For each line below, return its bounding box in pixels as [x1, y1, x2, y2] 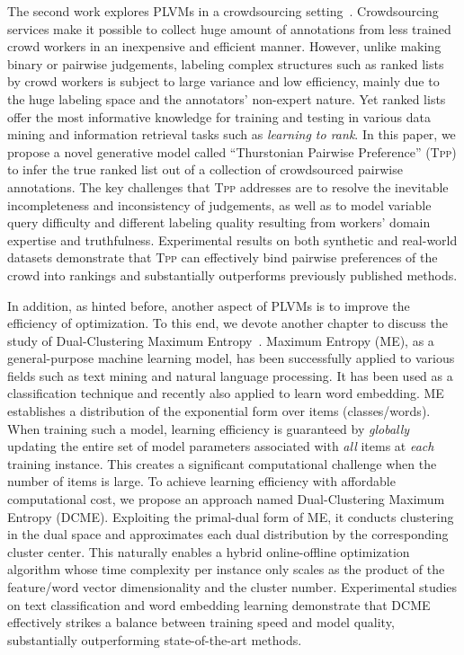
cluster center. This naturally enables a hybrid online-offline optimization [7, 542, 410, 561]
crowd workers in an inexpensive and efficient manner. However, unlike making [7, 37, 442, 56]
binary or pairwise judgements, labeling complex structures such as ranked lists [7, 54, 444, 73]
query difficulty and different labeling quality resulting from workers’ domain [7, 213, 431, 232]
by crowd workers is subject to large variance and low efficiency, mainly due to [7, 72, 440, 91]
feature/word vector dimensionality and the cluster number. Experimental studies [7, 578, 458, 596]
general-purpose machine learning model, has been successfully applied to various [7, 349, 455, 367]
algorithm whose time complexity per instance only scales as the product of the [7, 560, 445, 579]
